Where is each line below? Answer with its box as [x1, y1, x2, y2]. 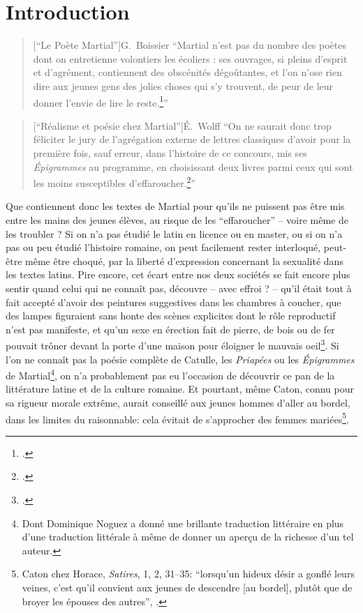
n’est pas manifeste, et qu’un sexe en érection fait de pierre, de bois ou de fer [6, 321, 335, 336]
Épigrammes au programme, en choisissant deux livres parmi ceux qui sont [33, 159, 353, 174]
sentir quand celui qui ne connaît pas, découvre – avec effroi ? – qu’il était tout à [6, 280, 352, 295]
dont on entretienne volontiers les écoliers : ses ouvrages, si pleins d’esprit [33, 51, 348, 66]
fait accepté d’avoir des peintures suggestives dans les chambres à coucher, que [6, 294, 341, 309]
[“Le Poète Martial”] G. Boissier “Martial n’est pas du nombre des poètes [33, 38, 346, 52]
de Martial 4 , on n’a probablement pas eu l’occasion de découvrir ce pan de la [6, 366, 335, 382]
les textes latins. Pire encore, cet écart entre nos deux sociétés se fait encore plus [6, 267, 350, 282]
